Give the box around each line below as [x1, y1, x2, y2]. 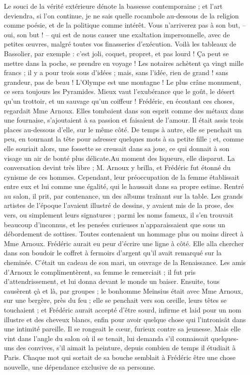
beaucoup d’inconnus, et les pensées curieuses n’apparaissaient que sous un [4, 219, 225, 229]
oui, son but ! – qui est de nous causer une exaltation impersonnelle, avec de [4, 29, 230, 39]
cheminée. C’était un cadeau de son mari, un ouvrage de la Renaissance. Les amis [4, 257, 246, 267]
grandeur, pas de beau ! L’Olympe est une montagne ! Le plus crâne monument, [4, 77, 241, 87]
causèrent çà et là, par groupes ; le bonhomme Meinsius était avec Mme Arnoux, [4, 285, 243, 296]
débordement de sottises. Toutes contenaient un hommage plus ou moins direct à [4, 229, 244, 239]
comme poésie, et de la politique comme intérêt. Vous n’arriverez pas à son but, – [4, 20, 246, 30]
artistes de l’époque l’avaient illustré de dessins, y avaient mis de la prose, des [4, 200, 234, 210]
